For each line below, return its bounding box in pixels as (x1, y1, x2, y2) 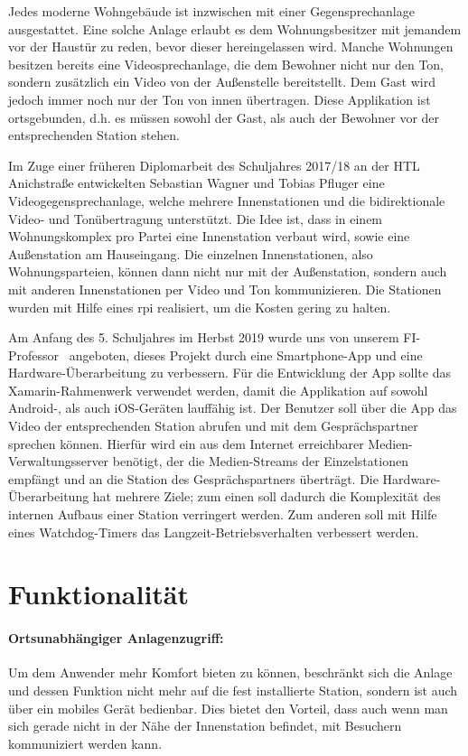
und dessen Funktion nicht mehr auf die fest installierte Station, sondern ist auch (8, 680, 458, 699)
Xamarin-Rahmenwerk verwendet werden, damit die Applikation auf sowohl (8, 380, 428, 399)
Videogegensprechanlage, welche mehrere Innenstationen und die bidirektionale (8, 191, 445, 210)
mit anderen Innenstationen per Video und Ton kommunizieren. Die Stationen (8, 279, 442, 298)
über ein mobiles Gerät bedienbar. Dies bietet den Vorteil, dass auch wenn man (8, 698, 448, 717)
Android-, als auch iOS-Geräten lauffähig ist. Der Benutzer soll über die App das (8, 398, 457, 417)
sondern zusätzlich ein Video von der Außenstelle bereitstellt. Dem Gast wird (8, 72, 435, 91)
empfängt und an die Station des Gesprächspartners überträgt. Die (8, 469, 379, 488)
